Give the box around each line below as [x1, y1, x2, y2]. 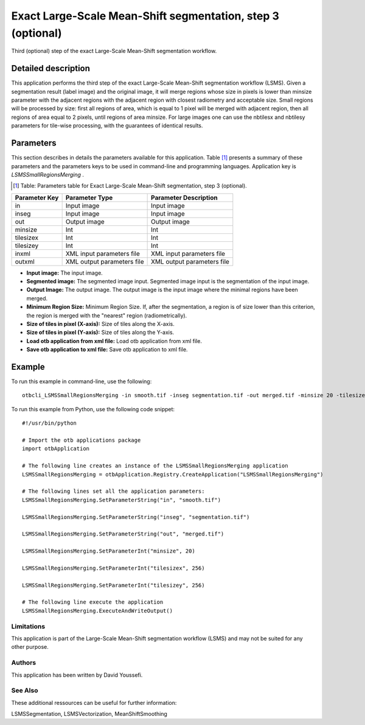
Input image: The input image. [26, 269, 103, 277]
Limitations [11, 622, 46, 631]
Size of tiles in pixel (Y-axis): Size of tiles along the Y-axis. [26, 329, 175, 336]
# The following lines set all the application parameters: [22, 488, 205, 495]
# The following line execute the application [22, 599, 164, 606]
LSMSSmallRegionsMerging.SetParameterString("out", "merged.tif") [22, 531, 224, 537]
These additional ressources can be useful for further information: [11, 699, 177, 706]
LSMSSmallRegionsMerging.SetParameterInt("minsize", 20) [22, 548, 196, 554]
